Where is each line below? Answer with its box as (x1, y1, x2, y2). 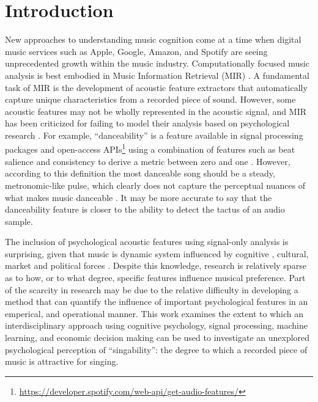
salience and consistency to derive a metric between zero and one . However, (5, 155, 290, 167)
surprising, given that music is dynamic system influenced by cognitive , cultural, (5, 247, 309, 260)
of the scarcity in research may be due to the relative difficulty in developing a (5, 283, 298, 296)
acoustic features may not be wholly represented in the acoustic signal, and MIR (5, 104, 307, 117)
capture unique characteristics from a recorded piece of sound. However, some (5, 93, 296, 106)
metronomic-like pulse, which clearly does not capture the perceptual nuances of (5, 178, 306, 191)
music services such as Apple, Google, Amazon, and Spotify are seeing (5, 45, 268, 57)
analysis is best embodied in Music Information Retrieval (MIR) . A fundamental (5, 68, 309, 81)
